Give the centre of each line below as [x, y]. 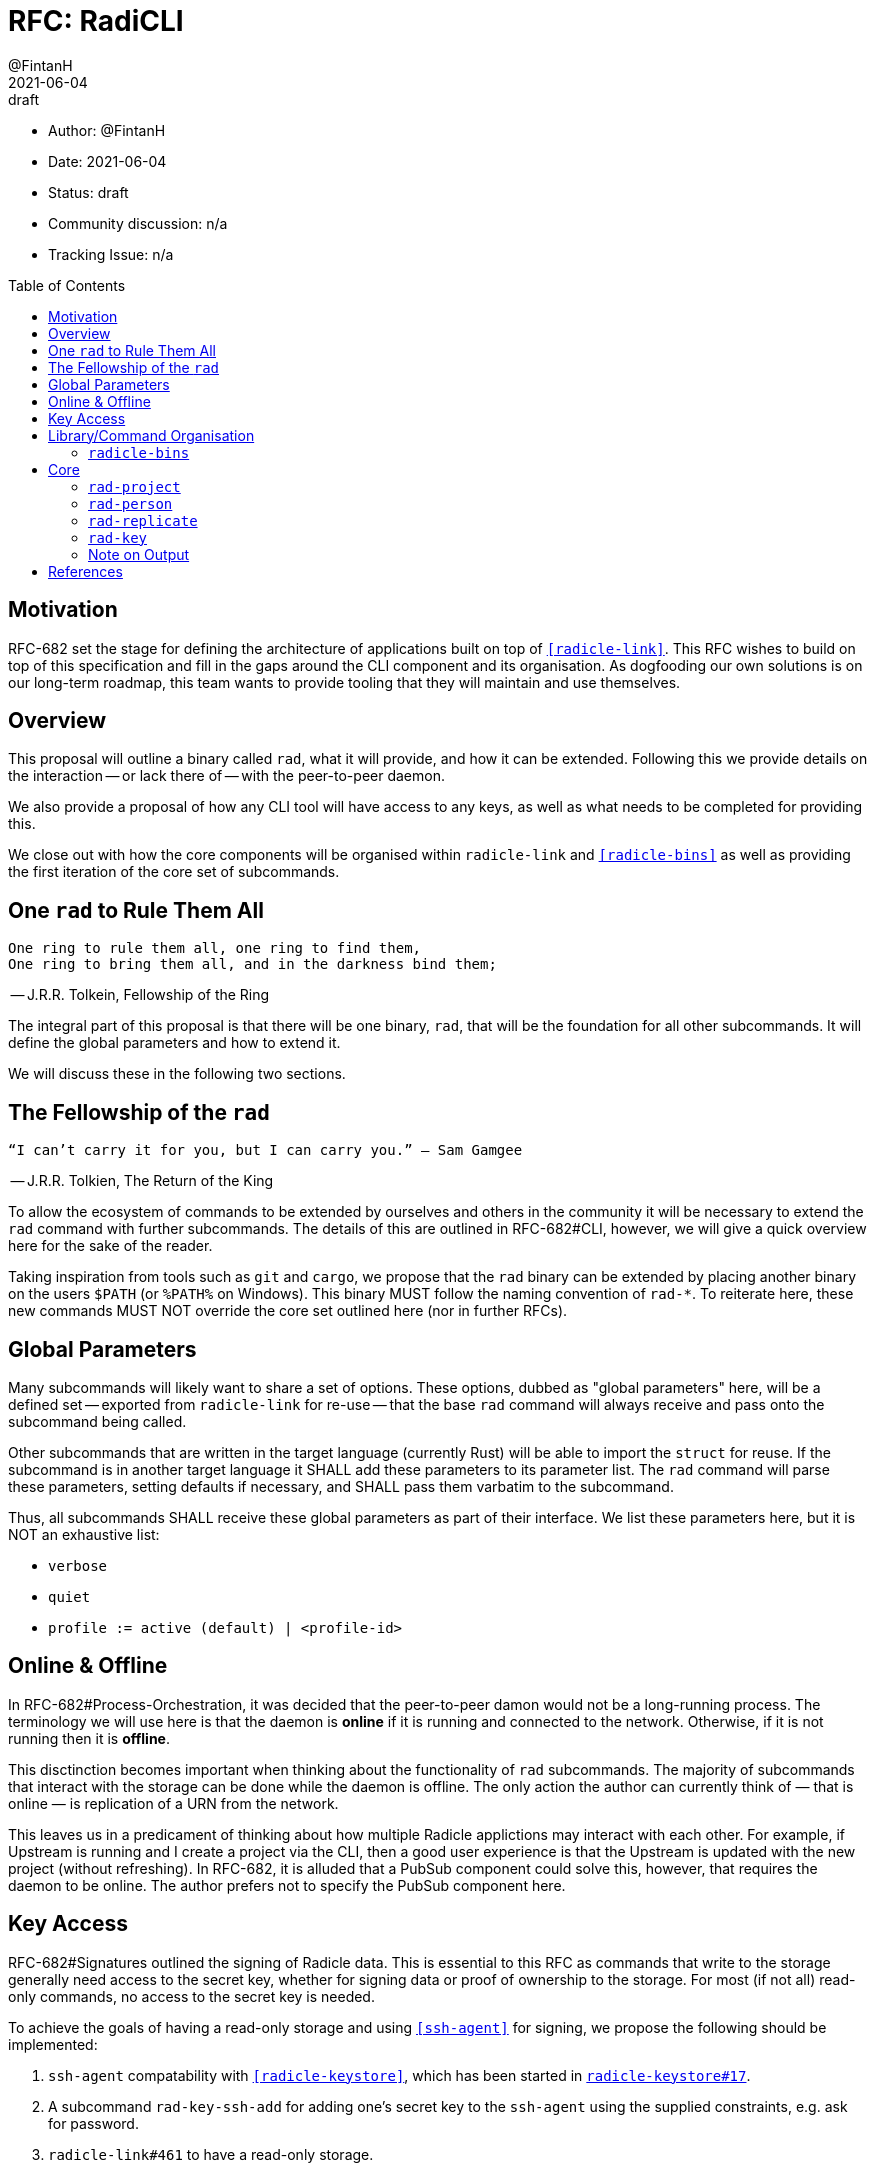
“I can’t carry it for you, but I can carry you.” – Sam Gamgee [265, 1150]
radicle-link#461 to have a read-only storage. [211, 2154]
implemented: [53, 2044]
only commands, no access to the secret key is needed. [191, 1996]
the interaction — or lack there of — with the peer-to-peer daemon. [226, 776]
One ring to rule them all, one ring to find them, [215, 948]
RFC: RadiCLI [96, 21]
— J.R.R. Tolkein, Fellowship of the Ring [140, 995]
